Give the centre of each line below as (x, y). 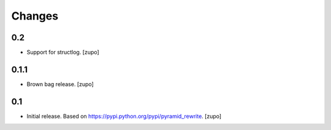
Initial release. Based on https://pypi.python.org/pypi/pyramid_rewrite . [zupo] (124, 116)
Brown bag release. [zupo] (60, 84)
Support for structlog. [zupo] (63, 52)
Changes (35, 16)
